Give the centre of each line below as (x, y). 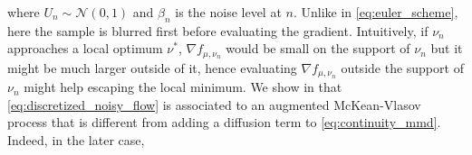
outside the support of (402, 67)
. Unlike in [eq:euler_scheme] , (376, 12)
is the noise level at (228, 12)
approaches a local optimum (85, 48)
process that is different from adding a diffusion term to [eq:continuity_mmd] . (224, 122)
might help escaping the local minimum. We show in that (183, 87)
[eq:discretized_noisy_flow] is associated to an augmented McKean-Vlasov (214, 104)
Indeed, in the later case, (76, 140)
